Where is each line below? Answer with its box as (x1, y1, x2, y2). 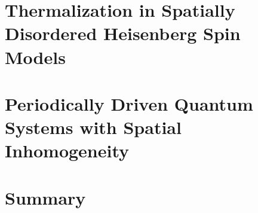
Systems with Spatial (5, 115, 182, 139)
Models (5, 44, 66, 69)
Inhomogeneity (5, 138, 130, 163)
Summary (5, 185, 86, 209)
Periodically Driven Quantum (5, 91, 253, 115)
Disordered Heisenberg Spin (5, 21, 241, 45)
